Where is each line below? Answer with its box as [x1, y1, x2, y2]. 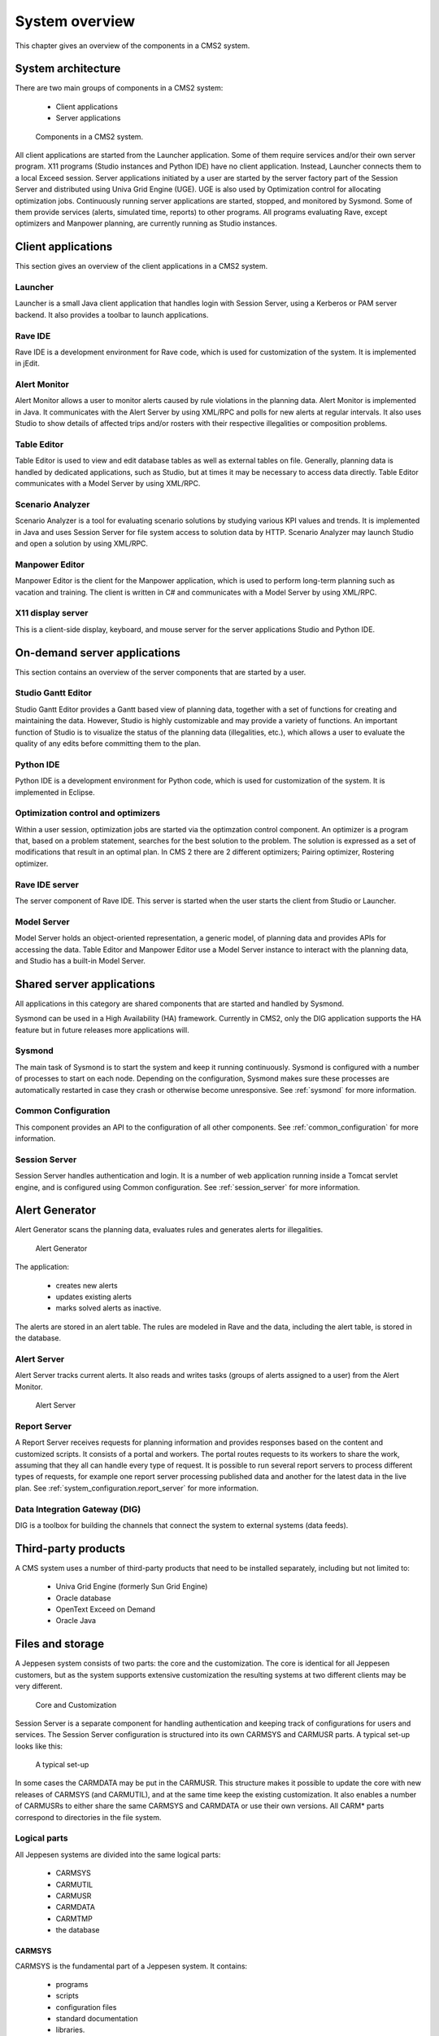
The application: [15, 1262, 69, 1272]
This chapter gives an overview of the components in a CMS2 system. [15, 41, 250, 50]
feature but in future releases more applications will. [15, 1025, 190, 1034]
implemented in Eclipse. [15, 787, 95, 797]
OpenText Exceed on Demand [55, 1604, 156, 1614]
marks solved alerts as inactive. [55, 1303, 162, 1313]
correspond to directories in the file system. [15, 1812, 162, 1822]
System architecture [15, 62, 121, 76]
